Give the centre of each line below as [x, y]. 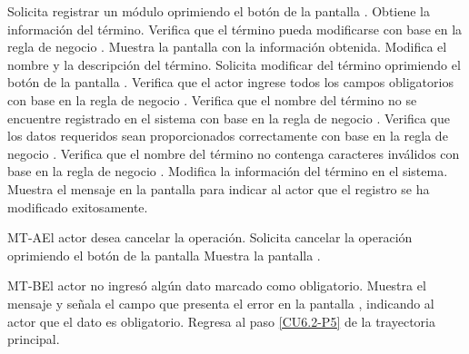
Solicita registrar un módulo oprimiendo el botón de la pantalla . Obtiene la [219, 11]
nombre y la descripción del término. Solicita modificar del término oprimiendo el [234, 64]
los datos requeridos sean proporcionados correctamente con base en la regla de [228, 136]
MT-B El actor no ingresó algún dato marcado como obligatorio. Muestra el [217, 285]
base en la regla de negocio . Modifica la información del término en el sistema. [228, 171]
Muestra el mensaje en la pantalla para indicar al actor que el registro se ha [219, 188]
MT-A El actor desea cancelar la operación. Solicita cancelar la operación [210, 237]
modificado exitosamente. [78, 206]
